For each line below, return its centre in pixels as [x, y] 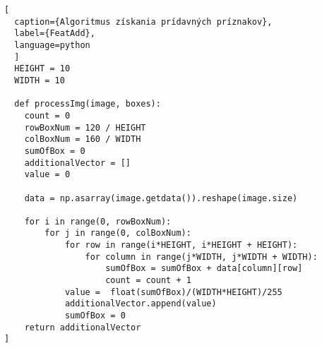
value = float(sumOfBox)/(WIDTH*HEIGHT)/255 [173, 292]
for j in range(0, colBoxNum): [118, 233]
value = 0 [47, 175]
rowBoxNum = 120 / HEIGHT [85, 127]
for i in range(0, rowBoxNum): [98, 221]
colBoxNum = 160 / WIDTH [83, 139]
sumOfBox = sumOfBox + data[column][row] [204, 269]
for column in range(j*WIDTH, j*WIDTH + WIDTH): [201, 257]
